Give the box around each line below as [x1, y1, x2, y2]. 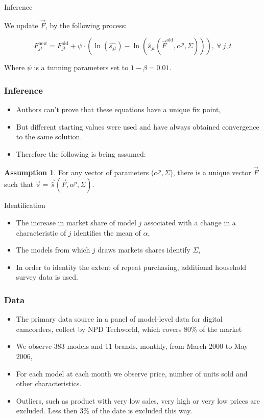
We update [4, 19, 38, 30]
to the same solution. [16, 131, 82, 142]
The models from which [16, 244, 90, 255]
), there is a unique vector [170, 166, 251, 177]
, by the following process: [45, 19, 127, 30]
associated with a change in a [144, 217, 236, 227]
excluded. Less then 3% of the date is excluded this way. [16, 405, 193, 416]
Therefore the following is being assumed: [16, 149, 146, 159]
